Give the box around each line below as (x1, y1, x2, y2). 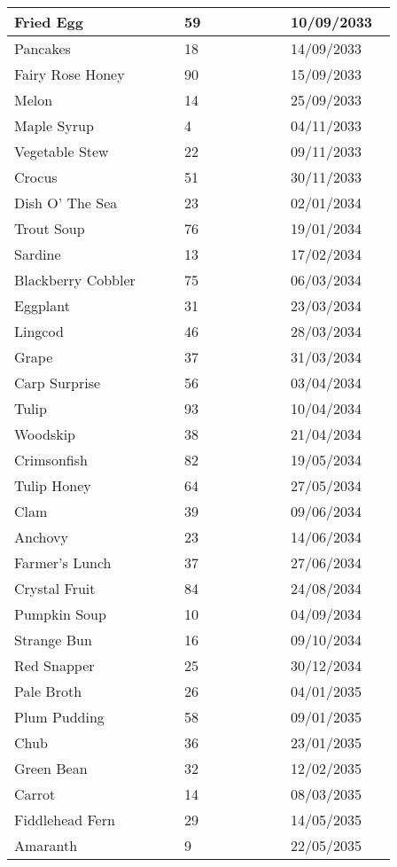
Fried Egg (14, 12, 84, 32)
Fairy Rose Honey (14, 64, 125, 84)
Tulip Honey (14, 475, 91, 496)
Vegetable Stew (14, 141, 109, 161)
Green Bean (14, 758, 88, 778)
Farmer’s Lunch (14, 552, 112, 573)
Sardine (14, 244, 61, 264)
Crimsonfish (14, 449, 88, 470)
